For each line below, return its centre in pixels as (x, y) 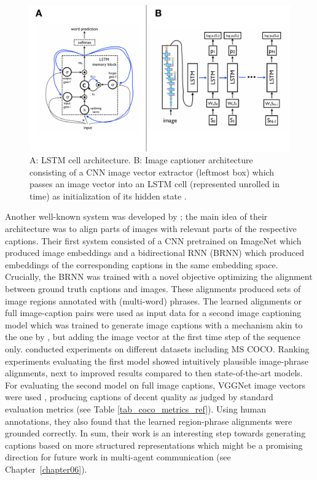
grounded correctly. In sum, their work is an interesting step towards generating (155, 433)
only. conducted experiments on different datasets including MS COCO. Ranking (157, 349)
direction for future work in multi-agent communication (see (118, 457)
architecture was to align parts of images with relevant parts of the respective (151, 229)
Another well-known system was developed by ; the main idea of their (136, 216)
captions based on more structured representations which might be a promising (154, 445)
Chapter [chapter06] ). (46, 469)
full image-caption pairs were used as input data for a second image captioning (153, 313)
